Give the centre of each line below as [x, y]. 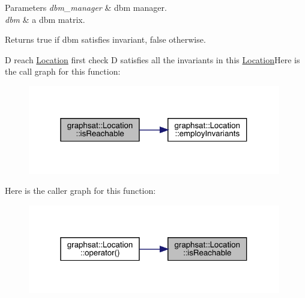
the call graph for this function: [63, 71]
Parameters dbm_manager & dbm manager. [86, 7]
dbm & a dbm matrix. [45, 19]
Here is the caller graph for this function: [80, 191]
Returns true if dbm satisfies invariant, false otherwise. [105, 39]
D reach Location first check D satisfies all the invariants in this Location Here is [152, 59]
